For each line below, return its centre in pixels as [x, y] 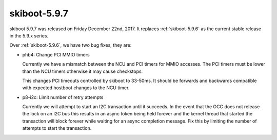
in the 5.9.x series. [29, 35]
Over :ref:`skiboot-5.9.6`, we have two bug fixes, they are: [71, 45]
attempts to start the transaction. [57, 128]
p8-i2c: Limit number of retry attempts [63, 97]
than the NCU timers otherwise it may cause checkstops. [83, 71]
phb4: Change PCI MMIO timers [56, 54]
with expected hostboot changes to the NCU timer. [76, 88]
